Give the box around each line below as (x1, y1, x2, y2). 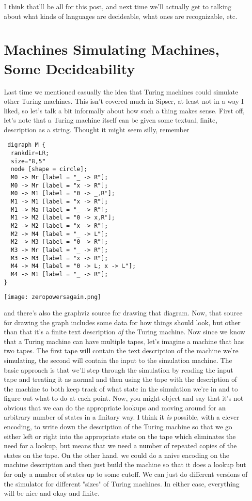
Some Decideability (4, 58, 135, 78)
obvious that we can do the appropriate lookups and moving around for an (4, 402, 226, 412)
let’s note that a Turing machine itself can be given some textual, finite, (4, 115, 218, 125)
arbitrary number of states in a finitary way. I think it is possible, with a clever (4, 412, 239, 422)
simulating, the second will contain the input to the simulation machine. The (4, 355, 232, 365)
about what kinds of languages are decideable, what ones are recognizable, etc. (4, 11, 237, 21)
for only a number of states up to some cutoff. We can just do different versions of (4, 469, 248, 479)
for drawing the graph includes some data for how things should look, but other (4, 317, 241, 327)
